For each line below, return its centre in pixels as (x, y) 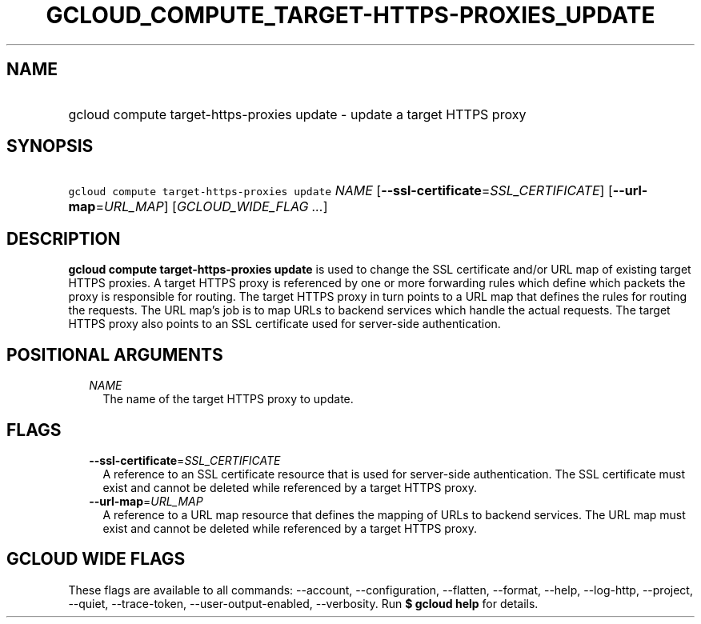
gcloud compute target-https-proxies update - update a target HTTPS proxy (297, 114)
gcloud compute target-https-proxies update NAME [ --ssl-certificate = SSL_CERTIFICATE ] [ (340, 191)
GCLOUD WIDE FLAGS (96, 559)
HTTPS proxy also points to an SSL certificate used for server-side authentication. (284, 324)
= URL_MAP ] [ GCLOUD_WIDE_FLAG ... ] (212, 207)
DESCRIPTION (64, 238)
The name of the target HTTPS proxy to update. (228, 399)
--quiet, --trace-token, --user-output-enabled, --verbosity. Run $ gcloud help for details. (303, 603)
